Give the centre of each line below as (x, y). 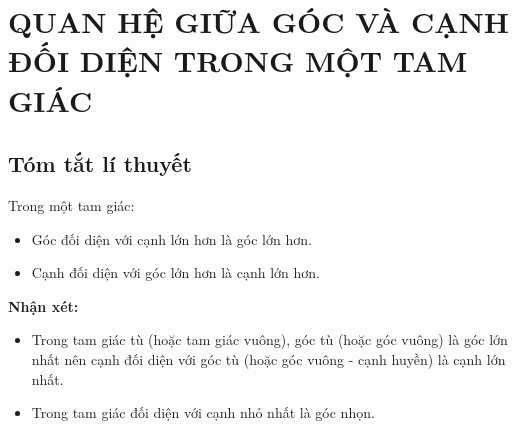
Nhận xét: (43, 305)
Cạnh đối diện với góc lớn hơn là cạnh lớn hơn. (175, 272)
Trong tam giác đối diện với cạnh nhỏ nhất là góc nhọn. (203, 412)
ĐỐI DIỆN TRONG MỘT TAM (238, 60)
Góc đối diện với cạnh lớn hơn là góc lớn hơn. (171, 238)
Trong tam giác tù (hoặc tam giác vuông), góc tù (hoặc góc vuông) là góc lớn (269, 339)
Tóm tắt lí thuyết (100, 163)
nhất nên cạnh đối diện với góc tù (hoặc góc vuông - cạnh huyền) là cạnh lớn (268, 358)
